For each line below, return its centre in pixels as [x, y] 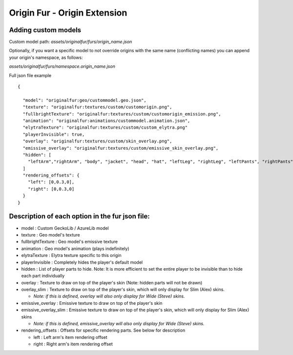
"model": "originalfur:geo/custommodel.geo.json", [84, 100]
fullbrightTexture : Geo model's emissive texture [70, 242]
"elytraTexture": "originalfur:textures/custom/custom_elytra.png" [105, 128]
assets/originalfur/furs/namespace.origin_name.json [62, 66]
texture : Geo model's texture [51, 235]
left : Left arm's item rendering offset [70, 337]
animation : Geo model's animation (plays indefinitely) [75, 248]
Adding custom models [45, 30]
